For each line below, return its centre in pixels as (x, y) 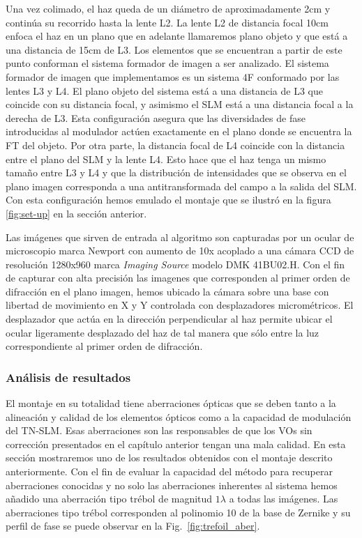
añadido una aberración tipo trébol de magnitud (109, 499)
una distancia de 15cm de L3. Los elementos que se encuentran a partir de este (174, 49)
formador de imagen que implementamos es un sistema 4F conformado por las (173, 76)
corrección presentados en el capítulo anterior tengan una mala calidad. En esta (176, 444)
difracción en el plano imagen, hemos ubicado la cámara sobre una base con (167, 291)
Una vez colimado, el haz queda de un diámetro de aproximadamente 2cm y (168, 8)
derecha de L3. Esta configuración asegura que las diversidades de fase (156, 117)
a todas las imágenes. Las (284, 499)
